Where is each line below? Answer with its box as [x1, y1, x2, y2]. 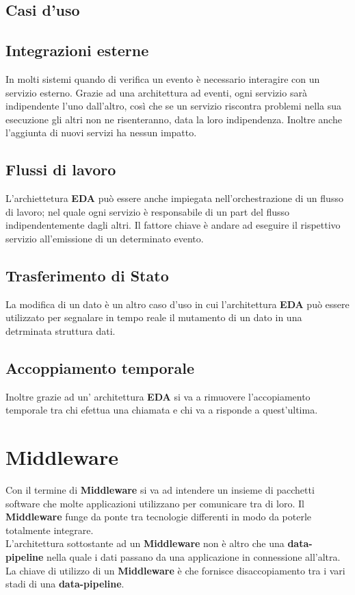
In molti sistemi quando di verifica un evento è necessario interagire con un [5, 71, 320, 86]
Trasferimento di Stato [5, 264, 169, 286]
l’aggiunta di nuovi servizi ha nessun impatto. [5, 125, 197, 140]
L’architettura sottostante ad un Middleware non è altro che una [5, 536, 285, 550]
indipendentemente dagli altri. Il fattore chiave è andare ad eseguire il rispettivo [5, 218, 341, 232]
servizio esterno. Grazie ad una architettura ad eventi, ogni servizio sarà [5, 85, 307, 99]
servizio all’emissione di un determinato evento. [5, 231, 204, 245]
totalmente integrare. [5, 522, 94, 537]
